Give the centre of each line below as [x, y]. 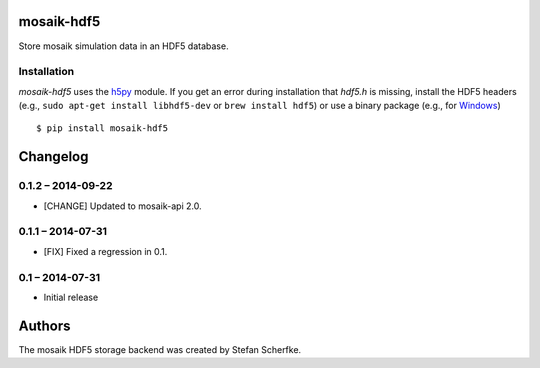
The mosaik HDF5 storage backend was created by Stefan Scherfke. [160, 349]
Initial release [71, 297]
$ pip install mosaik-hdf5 [102, 128]
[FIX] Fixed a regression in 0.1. [105, 251]
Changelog [53, 156]
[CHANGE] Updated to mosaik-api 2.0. [122, 206]
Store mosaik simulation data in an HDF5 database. [123, 46]
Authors [44, 325]
